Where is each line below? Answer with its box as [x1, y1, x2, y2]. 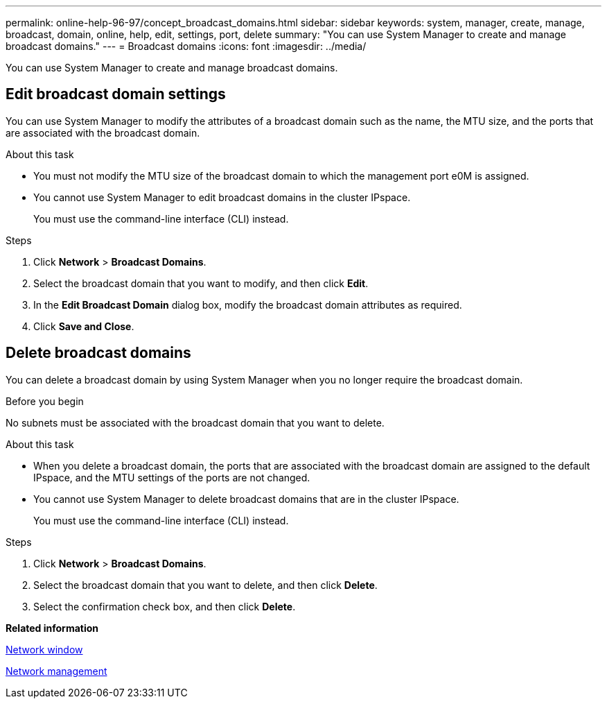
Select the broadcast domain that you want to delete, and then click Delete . [33, 578, 378, 591]
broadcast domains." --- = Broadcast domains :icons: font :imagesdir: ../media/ [6, 40, 367, 52]
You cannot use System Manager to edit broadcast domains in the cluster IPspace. [33, 191, 411, 203]
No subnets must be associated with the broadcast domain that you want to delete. [6, 416, 385, 429]
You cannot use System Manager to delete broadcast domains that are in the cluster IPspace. [33, 492, 459, 505]
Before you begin [6, 395, 84, 407]
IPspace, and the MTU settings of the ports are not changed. [33, 471, 310, 483]
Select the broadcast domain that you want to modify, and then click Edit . [33, 277, 369, 289]
